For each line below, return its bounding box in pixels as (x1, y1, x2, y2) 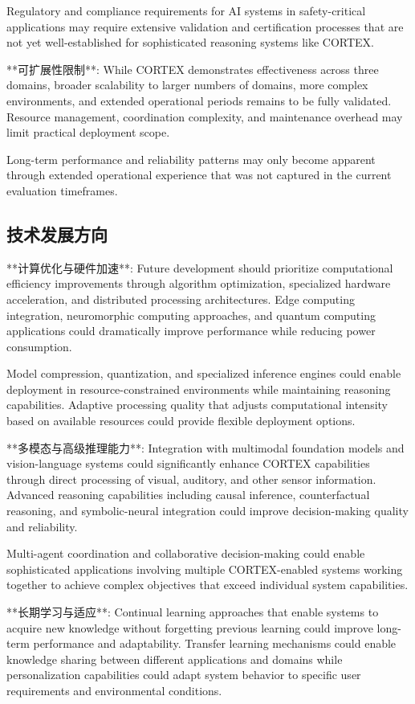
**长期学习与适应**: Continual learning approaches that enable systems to (6, 604, 379, 620)
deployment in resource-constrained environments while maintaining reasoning (6, 380, 391, 397)
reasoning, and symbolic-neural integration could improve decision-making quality (6, 502, 409, 519)
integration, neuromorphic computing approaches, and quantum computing (6, 306, 376, 323)
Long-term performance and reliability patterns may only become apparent (6, 150, 376, 167)
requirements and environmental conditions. (6, 681, 222, 698)
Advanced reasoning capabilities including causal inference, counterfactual (6, 486, 370, 503)
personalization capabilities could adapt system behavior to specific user (6, 666, 361, 683)
